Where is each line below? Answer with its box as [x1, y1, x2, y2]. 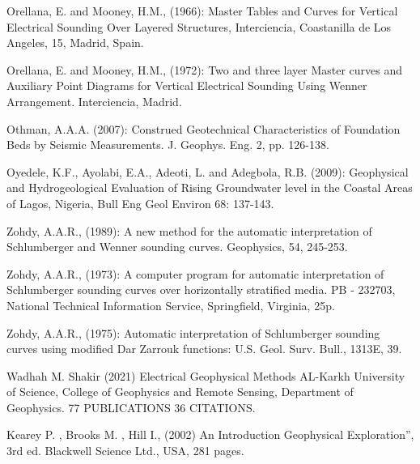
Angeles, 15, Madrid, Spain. [6, 34, 144, 51]
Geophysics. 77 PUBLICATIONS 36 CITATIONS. [6, 398, 256, 415]
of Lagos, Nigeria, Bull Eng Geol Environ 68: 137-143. [6, 194, 274, 211]
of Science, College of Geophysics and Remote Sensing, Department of [6, 383, 354, 400]
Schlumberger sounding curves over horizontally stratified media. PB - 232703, [6, 281, 396, 298]
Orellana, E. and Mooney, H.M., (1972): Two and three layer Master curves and [6, 61, 403, 78]
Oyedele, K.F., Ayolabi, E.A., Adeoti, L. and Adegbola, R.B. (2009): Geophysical [6, 163, 409, 180]
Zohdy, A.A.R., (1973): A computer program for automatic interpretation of [6, 265, 384, 282]
